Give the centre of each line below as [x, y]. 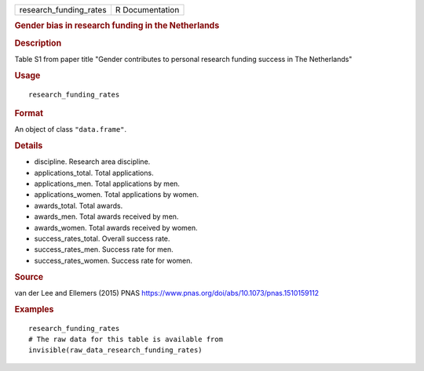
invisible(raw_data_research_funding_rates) [116, 350]
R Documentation [147, 10]
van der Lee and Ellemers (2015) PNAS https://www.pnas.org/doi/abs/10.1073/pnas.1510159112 [167, 293]
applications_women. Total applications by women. [117, 195]
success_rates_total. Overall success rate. [102, 238]
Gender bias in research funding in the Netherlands [117, 26]
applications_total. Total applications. [94, 173]
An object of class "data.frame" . [71, 129]
